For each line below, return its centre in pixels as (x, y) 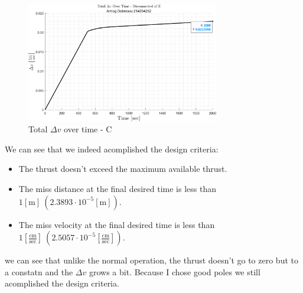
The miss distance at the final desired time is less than (117, 188)
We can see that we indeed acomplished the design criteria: (112, 149)
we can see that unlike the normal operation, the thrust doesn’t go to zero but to (151, 260)
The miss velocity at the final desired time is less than (117, 224)
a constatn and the (39, 271)
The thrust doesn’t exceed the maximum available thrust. (123, 169)
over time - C (88, 129)
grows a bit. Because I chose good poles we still (175, 271)
